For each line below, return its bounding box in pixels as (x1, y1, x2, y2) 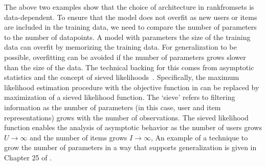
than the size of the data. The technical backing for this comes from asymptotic (4, 61, 254, 72)
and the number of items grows (29, 132, 127, 142)
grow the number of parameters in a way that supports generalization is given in (4, 142, 257, 153)
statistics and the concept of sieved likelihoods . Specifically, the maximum (4, 72, 239, 82)
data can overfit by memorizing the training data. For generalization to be (4, 42, 237, 52)
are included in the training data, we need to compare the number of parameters (4, 22, 257, 32)
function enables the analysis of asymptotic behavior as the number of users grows (4, 122, 262, 133)
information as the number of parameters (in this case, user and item (4, 101, 221, 112)
